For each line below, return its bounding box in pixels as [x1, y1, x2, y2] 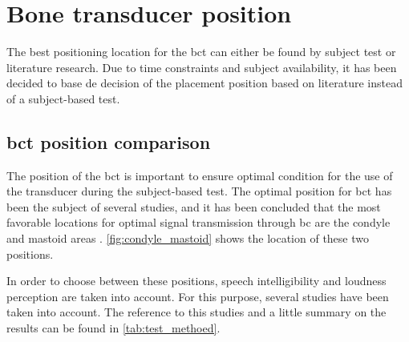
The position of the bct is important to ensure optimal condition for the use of [6, 167, 393, 183]
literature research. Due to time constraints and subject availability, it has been [6, 58, 397, 75]
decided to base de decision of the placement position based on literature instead [6, 74, 403, 91]
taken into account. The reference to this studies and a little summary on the [6, 304, 387, 320]
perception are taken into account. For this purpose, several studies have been [6, 288, 389, 304]
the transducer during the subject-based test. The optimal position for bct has [6, 183, 392, 199]
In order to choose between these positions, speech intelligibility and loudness [6, 272, 387, 289]
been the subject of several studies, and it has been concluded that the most [6, 198, 381, 215]
